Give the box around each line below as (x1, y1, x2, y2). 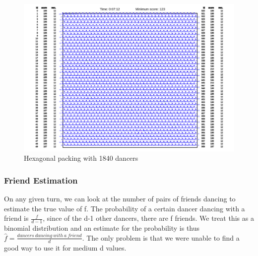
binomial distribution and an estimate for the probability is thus (4, 223, 200, 233)
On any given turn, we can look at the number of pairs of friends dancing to (4, 193, 236, 204)
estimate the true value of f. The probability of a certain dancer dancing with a (4, 203, 245, 213)
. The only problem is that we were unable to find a (82, 232, 240, 243)
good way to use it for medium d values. (4, 242, 127, 253)
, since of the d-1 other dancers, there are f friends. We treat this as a (43, 213, 254, 223)
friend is (4, 213, 29, 223)
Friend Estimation (4, 174, 78, 186)
